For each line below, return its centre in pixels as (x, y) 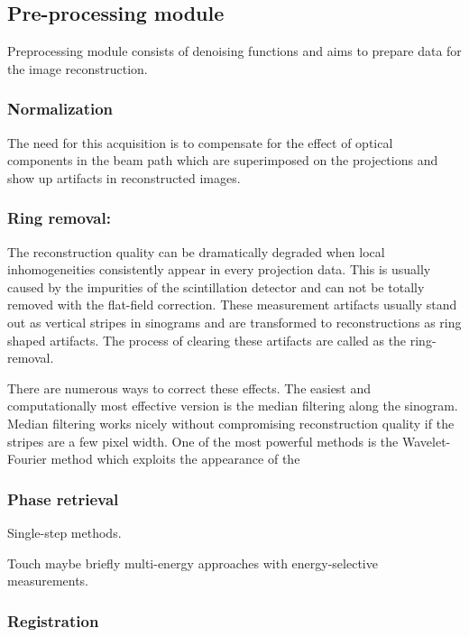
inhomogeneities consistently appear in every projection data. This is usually (219, 269)
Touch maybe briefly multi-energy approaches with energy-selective (193, 563)
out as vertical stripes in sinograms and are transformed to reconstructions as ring (234, 322)
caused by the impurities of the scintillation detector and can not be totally (216, 286)
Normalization (60, 109)
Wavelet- (426, 441)
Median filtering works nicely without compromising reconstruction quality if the (231, 423)
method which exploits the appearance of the (175, 459)
